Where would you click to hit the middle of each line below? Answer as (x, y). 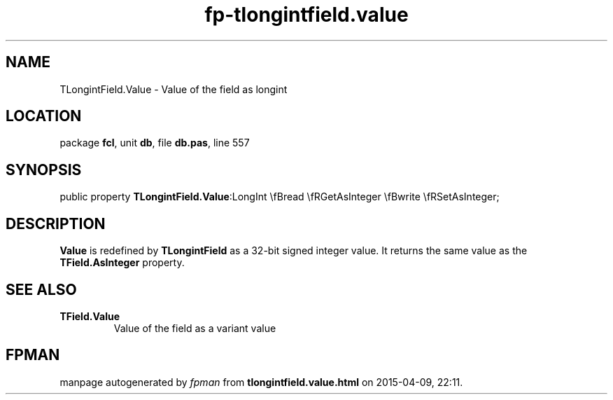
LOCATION (44, 116)
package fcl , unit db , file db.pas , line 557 (155, 143)
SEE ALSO (41, 289)
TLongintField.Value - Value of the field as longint (174, 89)
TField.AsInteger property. (122, 263)
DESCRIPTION (56, 223)
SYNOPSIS (44, 170)
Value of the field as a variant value (195, 328)
